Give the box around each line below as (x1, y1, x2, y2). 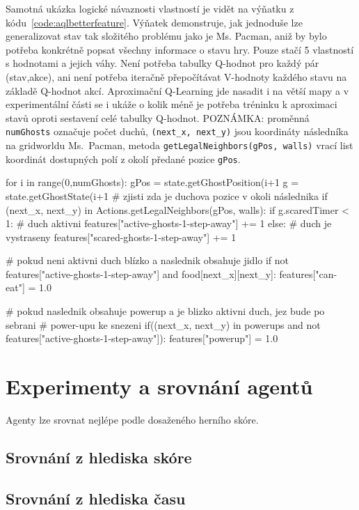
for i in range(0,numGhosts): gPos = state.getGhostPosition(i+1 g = (6, 175, 299, 190)
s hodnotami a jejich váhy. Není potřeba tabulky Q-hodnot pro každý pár (6, 56, 319, 70)
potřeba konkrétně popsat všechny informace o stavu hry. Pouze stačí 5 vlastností (6, 42, 354, 56)
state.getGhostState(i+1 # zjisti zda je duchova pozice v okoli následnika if (6, 188, 328, 203)
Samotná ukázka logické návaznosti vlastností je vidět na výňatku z (6, 1, 294, 15)
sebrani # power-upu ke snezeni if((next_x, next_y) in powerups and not (6, 317, 321, 332)
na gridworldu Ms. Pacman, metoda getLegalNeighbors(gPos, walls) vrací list (6, 138, 353, 152)
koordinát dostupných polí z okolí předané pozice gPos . (6, 151, 241, 166)
